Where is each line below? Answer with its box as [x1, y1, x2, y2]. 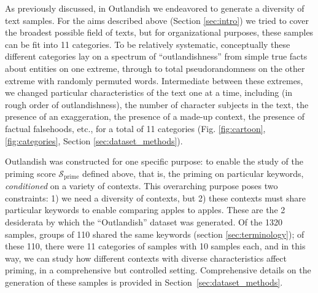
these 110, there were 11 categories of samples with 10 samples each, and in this [5, 240, 306, 252]
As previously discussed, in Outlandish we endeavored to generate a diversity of [5, 2, 304, 14]
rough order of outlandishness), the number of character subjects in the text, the [5, 98, 309, 111]
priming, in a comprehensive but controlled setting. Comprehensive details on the [5, 264, 311, 276]
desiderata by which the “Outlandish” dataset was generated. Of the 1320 [5, 215, 282, 228]
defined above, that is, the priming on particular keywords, [82, 166, 304, 179]
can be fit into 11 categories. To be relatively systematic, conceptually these [5, 37, 290, 50]
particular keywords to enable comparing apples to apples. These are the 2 [5, 203, 285, 216]
